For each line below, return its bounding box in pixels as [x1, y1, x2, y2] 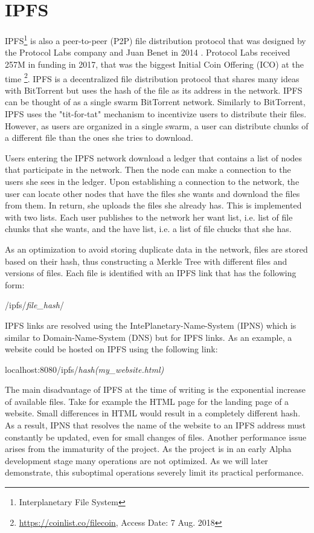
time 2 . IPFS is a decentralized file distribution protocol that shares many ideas [5, 70, 300, 85]
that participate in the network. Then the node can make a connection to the [5, 163, 291, 176]
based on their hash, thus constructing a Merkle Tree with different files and [5, 254, 287, 267]
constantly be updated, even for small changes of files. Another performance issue [5, 430, 307, 443]
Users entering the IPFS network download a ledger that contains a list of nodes [5, 151, 303, 164]
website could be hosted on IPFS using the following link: [5, 343, 218, 355]
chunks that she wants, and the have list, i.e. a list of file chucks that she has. [5, 222, 292, 235]
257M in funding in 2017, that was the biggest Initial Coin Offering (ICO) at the [5, 57, 304, 70]
